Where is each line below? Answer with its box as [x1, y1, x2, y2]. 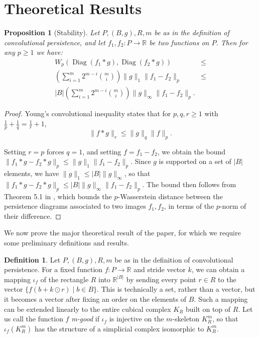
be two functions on [149, 37, 209, 47]
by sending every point [126, 274, 196, 284]
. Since [131, 156, 151, 166]
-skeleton [172, 313, 200, 324]
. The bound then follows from [142, 179, 236, 189]
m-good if [71, 313, 99, 324]
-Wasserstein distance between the [117, 191, 223, 201]
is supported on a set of [159, 156, 231, 166]
